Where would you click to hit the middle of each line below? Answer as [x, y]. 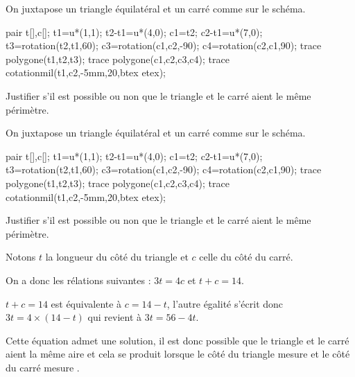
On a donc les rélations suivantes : [78, 280]
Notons [21, 257]
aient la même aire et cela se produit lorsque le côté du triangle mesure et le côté [178, 354]
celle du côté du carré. [246, 257]
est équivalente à [86, 303]
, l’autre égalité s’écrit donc [225, 303]
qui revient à [115, 317]
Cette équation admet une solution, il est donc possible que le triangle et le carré [177, 340]
